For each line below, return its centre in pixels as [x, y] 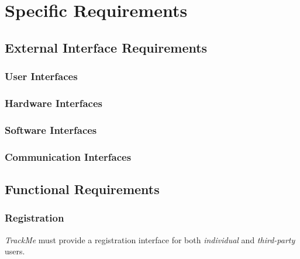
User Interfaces [41, 76]
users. [15, 251]
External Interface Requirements [106, 47]
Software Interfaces [51, 129]
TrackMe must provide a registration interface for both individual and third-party [150, 239]
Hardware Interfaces [54, 103]
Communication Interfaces [68, 156]
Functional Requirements [82, 189]
